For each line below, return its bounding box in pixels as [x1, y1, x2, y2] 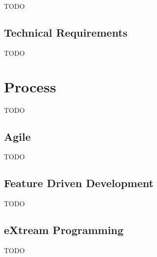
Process [4, 76, 56, 96]
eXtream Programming [4, 222, 124, 237]
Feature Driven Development [4, 175, 154, 191]
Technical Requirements [4, 24, 128, 40]
